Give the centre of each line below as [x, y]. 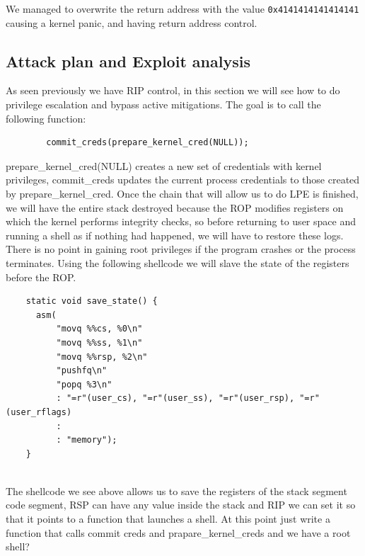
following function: [46, 118]
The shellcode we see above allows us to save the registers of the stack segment [176, 490]
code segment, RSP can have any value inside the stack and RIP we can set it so [181, 505]
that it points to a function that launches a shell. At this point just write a [168, 519]
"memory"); [92, 440]
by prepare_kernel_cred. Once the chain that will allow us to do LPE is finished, [182, 194]
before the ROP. [41, 277]
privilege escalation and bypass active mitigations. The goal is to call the [163, 104]
